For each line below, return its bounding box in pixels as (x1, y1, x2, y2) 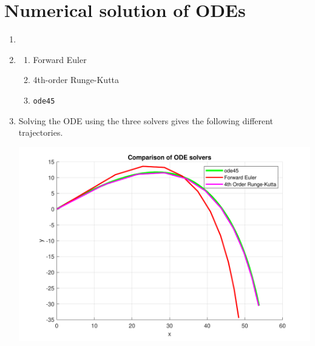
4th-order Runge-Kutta (33, 73, 120, 86)
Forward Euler (33, 53, 87, 65)
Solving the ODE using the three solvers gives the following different (18, 114, 274, 127)
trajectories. (18, 126, 63, 139)
